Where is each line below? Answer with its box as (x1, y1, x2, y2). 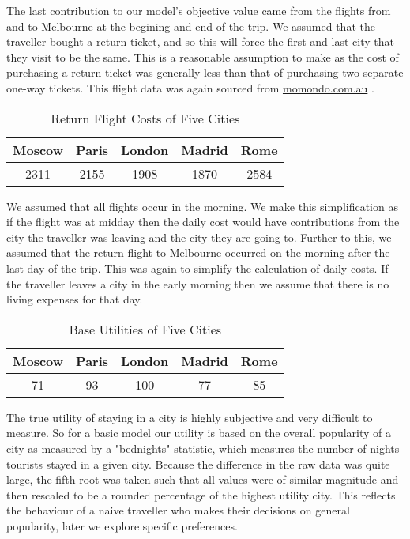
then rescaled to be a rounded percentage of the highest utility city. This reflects (6, 486, 396, 503)
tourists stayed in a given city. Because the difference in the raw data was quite (6, 455, 390, 472)
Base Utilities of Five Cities (69, 319, 222, 338)
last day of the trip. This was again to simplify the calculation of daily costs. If (6, 259, 389, 276)
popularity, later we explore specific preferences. (6, 517, 238, 533)
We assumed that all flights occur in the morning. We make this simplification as (6, 198, 398, 214)
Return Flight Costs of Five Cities (51, 108, 240, 127)
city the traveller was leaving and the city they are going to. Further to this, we (6, 228, 392, 245)
